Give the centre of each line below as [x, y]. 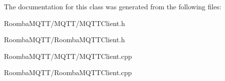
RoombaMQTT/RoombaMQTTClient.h [65, 40]
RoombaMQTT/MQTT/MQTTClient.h [65, 23]
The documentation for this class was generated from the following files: [113, 6]
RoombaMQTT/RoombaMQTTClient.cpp [68, 72]
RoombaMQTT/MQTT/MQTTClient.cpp [68, 56]
